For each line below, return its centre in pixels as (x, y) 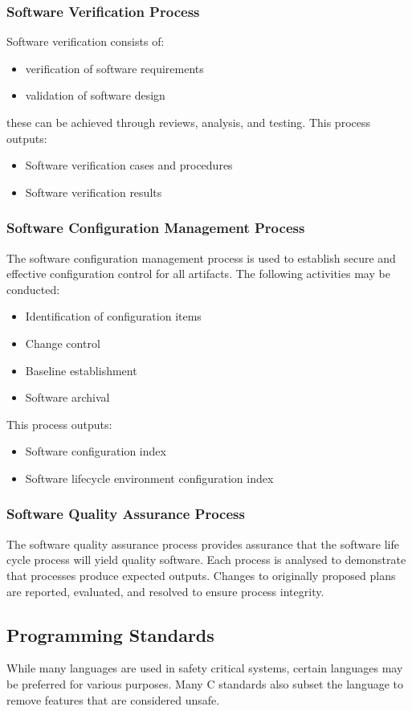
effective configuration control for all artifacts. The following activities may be (198, 274)
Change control (63, 343)
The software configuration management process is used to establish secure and (201, 257)
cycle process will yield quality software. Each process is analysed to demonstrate (206, 560)
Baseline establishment (81, 370)
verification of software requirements (114, 68)
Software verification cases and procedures (129, 165)
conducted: (33, 289)
